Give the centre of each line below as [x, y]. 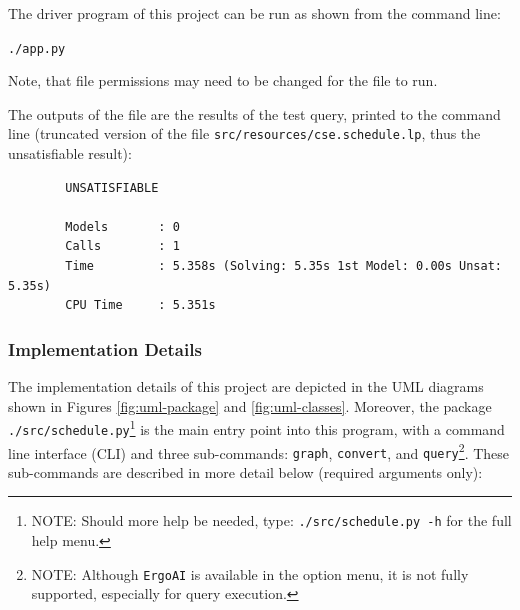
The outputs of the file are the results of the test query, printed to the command [254, 113]
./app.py [37, 48]
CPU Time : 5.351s [140, 305]
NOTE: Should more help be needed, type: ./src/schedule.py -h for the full [271, 520]
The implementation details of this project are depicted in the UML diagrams [246, 386]
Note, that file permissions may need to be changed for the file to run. [223, 80]
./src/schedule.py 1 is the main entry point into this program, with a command [256, 427]
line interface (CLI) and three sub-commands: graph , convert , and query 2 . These [259, 451]
